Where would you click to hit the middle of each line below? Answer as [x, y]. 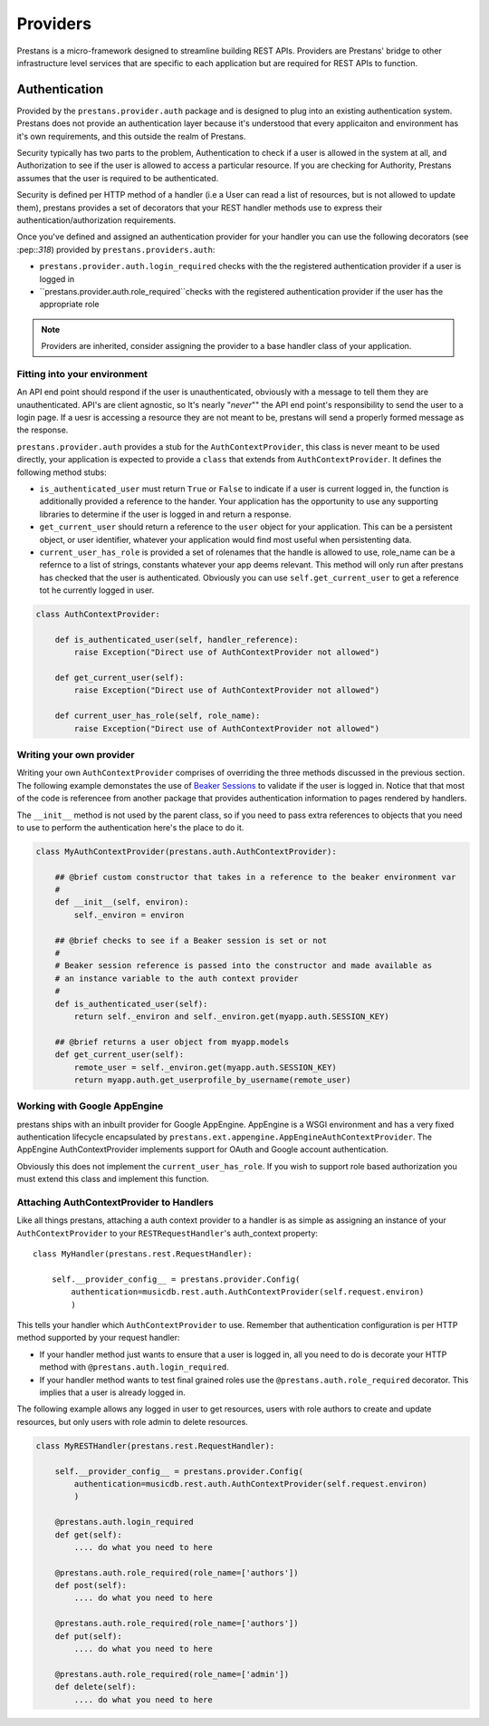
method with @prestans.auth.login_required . [134, 1367]
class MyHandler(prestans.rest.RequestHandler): [143, 1254]
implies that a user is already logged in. [112, 1392]
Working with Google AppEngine [90, 1106]
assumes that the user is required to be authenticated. [118, 178]
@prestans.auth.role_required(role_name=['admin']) [172, 1674]
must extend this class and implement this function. [113, 1179]
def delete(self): [96, 1687]
